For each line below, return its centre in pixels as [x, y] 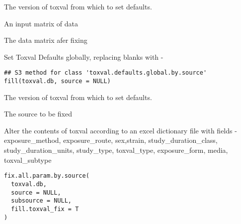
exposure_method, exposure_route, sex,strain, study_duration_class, [111, 140]
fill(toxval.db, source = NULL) [57, 81]
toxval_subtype [28, 160]
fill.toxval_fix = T [45, 209]
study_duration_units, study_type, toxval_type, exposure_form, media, [116, 150]
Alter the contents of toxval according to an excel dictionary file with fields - [120, 130]
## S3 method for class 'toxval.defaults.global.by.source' [106, 73]
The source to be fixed [38, 114]
